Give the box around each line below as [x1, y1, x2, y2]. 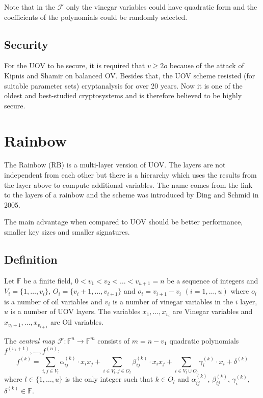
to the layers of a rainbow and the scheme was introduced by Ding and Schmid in [4, 189, 259, 200]
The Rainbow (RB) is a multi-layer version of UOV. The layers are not [4, 159, 226, 170]
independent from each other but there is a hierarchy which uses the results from [4, 169, 257, 180]
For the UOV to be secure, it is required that [4, 60, 145, 71]
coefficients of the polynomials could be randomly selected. [4, 11, 188, 22]
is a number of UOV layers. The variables [10, 306, 140, 317]
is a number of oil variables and [4, 296, 102, 306]
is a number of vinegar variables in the [113, 296, 233, 306]
